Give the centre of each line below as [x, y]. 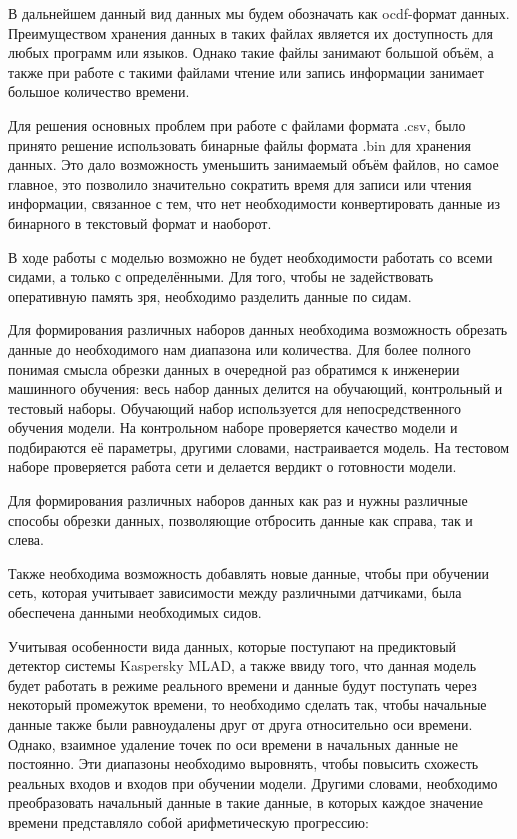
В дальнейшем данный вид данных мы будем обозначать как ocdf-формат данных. [259, 13]
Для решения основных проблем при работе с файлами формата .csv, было [237, 124]
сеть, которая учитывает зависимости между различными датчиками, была [235, 592]
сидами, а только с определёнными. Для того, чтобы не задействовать [221, 276]
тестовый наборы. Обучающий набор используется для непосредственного [234, 407]
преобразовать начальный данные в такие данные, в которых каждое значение [245, 802]
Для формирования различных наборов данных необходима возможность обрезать [258, 329]
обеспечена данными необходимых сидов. [135, 612]
